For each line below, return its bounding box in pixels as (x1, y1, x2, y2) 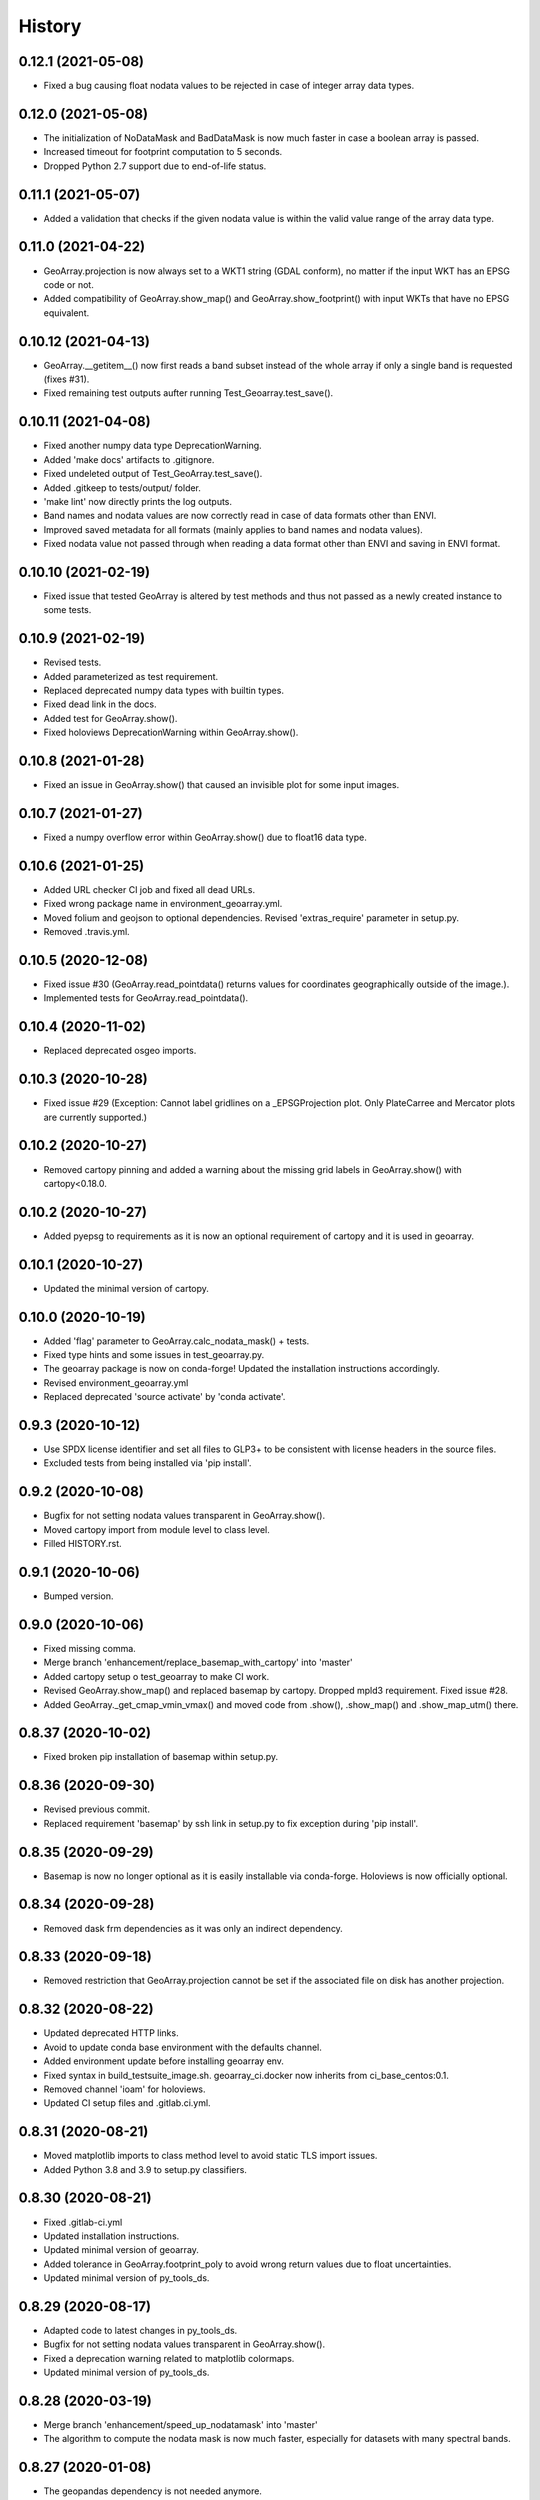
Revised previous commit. (43, 1803, 150, 1815)
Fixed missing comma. (43, 1642, 137, 1654)
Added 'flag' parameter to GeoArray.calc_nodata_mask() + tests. (43, 1335, 310, 1347)
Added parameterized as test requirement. (43, 670, 219, 682)
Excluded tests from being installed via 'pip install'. (43, 1457, 252, 1469)
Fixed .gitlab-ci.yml (43, 2216, 123, 2228)
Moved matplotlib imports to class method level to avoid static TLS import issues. (43, 2150, 378, 2162)
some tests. (43, 604, 92, 616)
